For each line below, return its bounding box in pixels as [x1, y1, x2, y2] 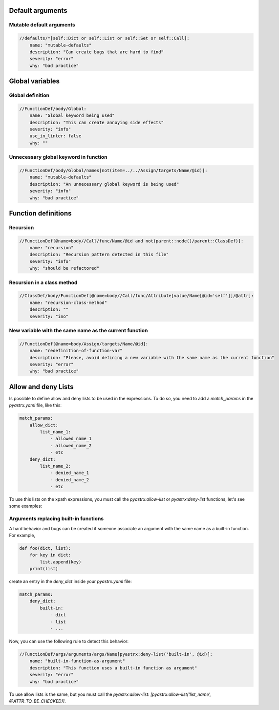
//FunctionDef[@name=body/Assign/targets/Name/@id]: [19, 341, 149, 346]
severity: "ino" [29, 313, 68, 319]
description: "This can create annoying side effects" [29, 120, 164, 125]
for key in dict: [29, 552, 71, 558]
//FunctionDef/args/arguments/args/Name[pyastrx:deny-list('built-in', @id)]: [19, 651, 213, 657]
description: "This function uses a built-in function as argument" [29, 665, 197, 670]
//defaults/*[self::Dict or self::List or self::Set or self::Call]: [19, 36, 190, 41]
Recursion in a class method [9, 279, 78, 286]
